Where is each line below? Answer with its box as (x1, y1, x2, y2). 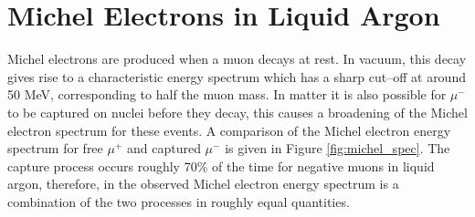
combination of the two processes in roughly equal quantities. (7, 191, 350, 211)
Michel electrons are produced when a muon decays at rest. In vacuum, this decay (7, 49, 467, 68)
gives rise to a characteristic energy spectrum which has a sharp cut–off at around (7, 67, 466, 86)
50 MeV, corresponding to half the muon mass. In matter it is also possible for (7, 85, 447, 104)
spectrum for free (7, 139, 103, 158)
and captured (126, 139, 201, 158)
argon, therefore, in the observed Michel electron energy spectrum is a (7, 174, 399, 193)
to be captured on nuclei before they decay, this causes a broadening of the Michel (7, 102, 468, 121)
